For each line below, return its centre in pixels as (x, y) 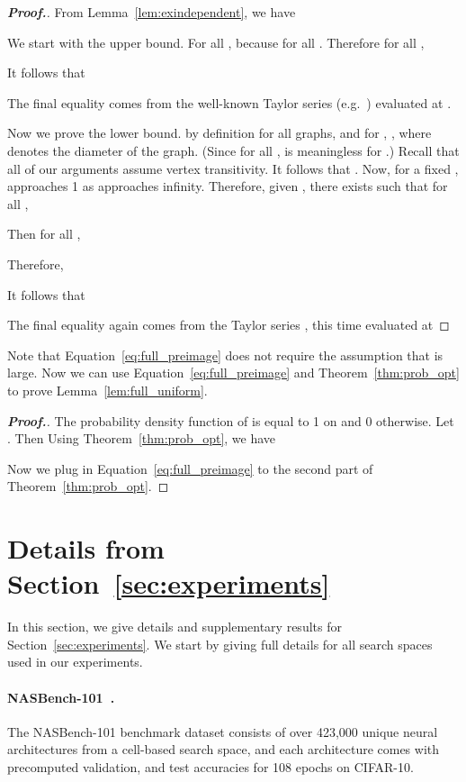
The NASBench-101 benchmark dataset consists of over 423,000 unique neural (223, 731)
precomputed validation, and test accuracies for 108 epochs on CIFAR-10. (211, 766)
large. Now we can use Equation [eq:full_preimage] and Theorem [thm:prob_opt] (233, 373)
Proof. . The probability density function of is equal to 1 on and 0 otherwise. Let (231, 420)
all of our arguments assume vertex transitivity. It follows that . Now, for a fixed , (233, 168)
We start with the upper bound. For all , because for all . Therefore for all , (216, 42)
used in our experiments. (75, 662)
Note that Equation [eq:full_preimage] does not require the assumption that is (225, 355)
